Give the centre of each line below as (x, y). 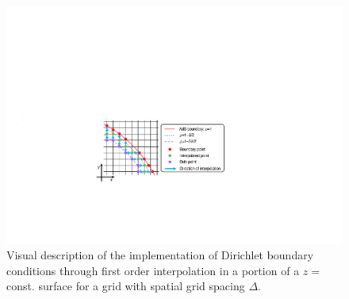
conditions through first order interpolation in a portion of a (153, 270)
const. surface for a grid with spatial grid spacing (126, 286)
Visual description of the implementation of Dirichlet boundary (160, 255)
